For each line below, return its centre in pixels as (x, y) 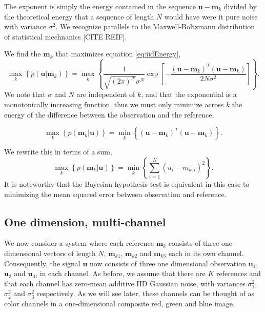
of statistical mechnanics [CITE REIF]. (66, 36)
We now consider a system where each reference (79, 243)
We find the (23, 54)
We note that (25, 94)
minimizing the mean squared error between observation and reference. (115, 194)
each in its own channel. (206, 253)
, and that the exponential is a (189, 94)
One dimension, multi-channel (85, 221)
